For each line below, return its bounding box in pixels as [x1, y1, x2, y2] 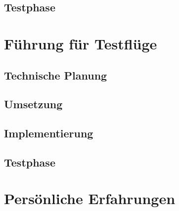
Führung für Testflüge [4, 33, 157, 53]
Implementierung [4, 126, 93, 141]
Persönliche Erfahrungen [4, 188, 176, 209]
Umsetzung [4, 96, 63, 112]
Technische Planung [4, 67, 107, 83]
